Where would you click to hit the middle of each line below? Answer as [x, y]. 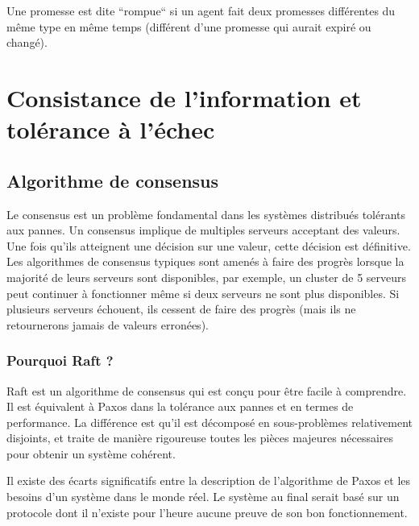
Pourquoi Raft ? [60, 360]
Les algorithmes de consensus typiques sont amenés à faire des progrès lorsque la [205, 261]
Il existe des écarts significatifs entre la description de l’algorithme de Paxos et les [209, 480]
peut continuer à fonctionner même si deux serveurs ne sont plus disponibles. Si [203, 293]
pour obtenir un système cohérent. [91, 453]
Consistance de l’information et [184, 97]
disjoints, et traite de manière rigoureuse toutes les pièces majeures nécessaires [200, 438]
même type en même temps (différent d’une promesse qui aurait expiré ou [189, 26]
